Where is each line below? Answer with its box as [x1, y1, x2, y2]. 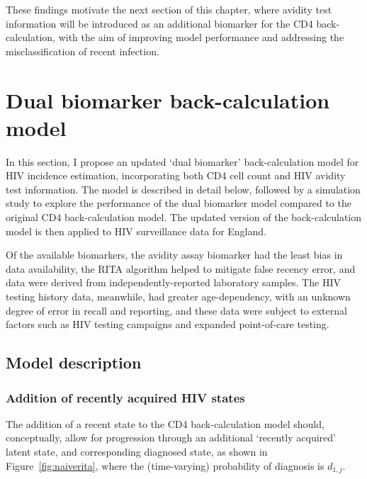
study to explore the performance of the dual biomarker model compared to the [6, 196, 351, 210]
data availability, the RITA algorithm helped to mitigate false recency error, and [6, 261, 356, 276]
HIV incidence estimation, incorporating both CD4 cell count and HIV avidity [6, 168, 346, 183]
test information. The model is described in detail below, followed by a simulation [6, 181, 361, 196]
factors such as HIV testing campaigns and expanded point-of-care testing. [6, 317, 329, 332]
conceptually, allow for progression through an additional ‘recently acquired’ [6, 430, 336, 445]
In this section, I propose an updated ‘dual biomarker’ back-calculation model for [6, 154, 359, 169]
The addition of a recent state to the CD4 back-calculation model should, [6, 416, 324, 431]
